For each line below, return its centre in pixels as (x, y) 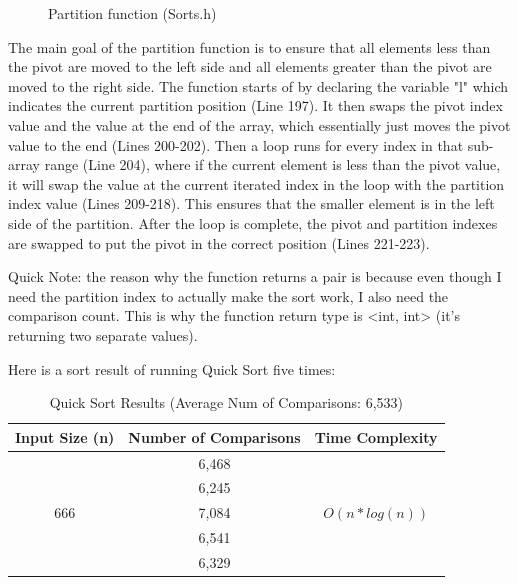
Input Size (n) (65, 436)
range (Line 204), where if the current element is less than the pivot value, (272, 164)
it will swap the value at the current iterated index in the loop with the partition (256, 183)
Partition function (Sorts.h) (132, 13)
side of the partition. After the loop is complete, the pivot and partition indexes (253, 222)
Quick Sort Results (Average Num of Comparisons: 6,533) (226, 402)
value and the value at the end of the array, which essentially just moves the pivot (259, 124)
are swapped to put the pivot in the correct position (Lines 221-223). (219, 242)
